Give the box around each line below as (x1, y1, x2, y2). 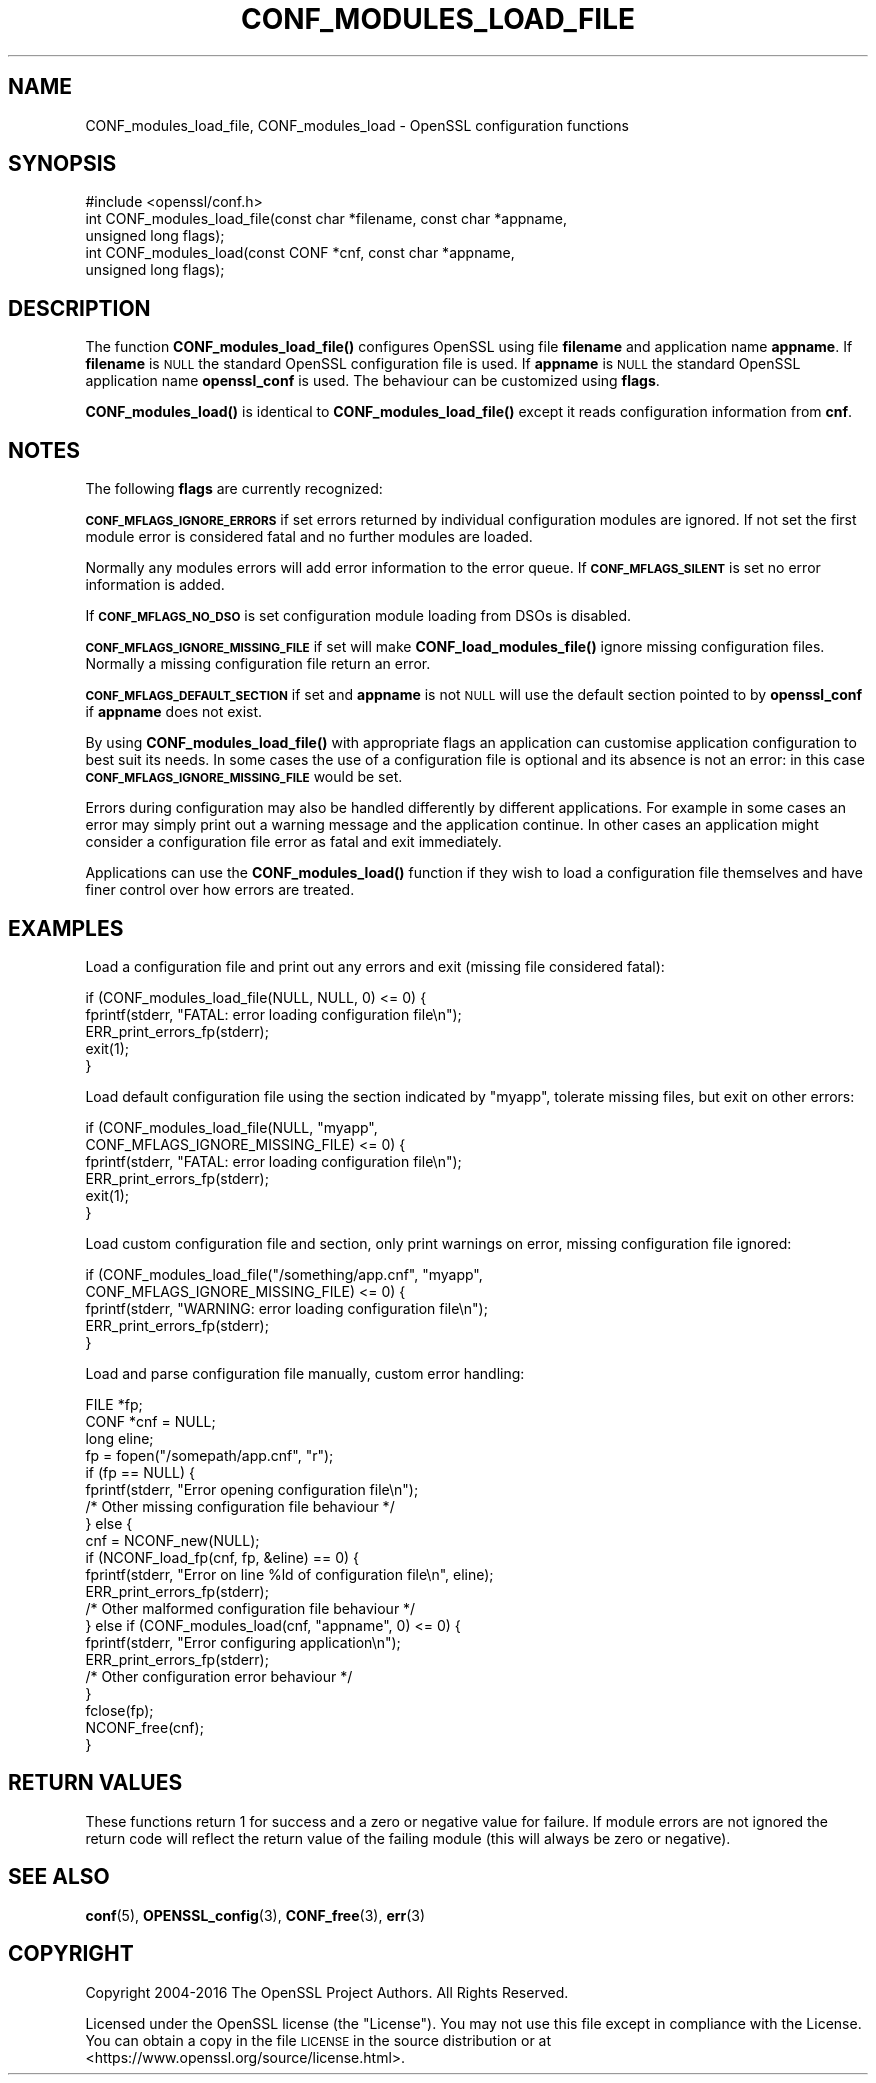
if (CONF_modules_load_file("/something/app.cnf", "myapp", (85, 1265, 483, 1283)
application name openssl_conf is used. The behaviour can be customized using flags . (85, 372, 660, 390)
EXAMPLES (8, 915, 124, 941)
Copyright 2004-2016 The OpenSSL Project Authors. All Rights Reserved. (85, 1983, 569, 2001)
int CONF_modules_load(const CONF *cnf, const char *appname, (85, 244, 515, 262)
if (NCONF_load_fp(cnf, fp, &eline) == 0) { (85, 1548, 360, 1566)
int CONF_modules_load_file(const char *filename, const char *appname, (85, 210, 567, 228)
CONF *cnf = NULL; (85, 1412, 216, 1430)
